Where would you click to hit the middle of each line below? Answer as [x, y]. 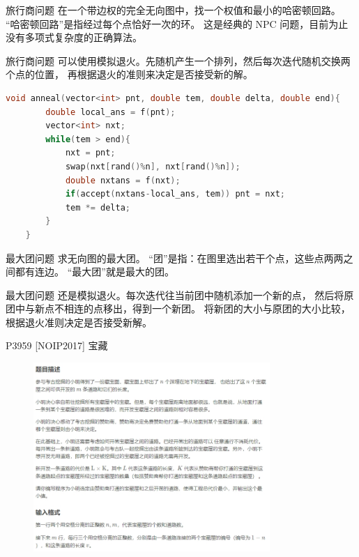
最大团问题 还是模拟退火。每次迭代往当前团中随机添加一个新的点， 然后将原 [180, 295]
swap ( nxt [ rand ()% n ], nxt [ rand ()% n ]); [153, 166]
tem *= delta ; [98, 207]
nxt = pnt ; [90, 153]
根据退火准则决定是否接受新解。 [79, 322]
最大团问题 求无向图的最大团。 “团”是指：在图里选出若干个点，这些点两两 [175, 258]
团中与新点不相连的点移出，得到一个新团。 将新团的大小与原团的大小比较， [178, 308]
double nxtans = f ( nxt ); [123, 180]
